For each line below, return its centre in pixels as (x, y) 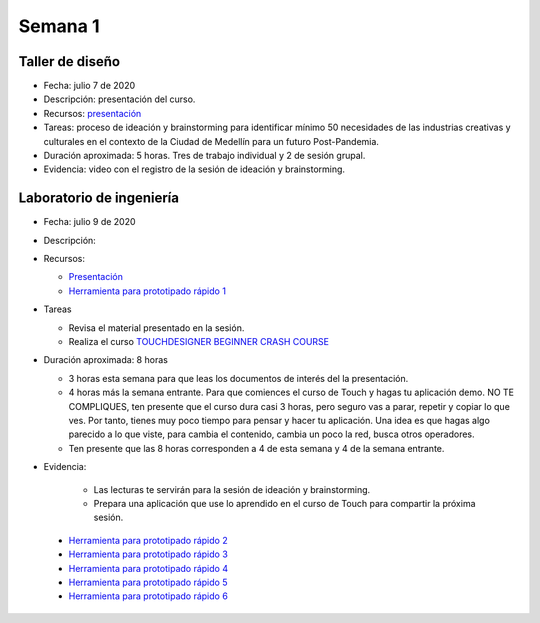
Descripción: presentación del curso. (119, 99)
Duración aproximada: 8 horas (106, 360)
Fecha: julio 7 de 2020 (89, 86)
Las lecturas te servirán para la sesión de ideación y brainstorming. (232, 489)
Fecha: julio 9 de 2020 (89, 222)
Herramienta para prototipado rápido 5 (148, 582)
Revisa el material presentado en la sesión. (156, 327)
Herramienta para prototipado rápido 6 (148, 596)
